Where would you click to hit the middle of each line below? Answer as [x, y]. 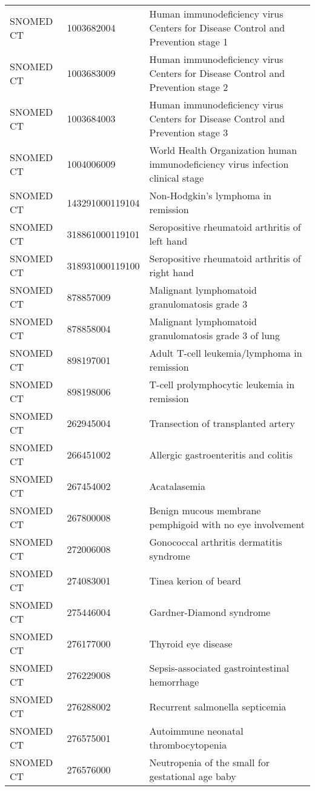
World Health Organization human [223, 150]
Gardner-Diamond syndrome [210, 612]
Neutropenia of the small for [209, 762]
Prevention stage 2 [189, 87]
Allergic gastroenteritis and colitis [221, 454]
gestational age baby [193, 776]
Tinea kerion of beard [195, 580]
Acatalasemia [177, 486]
